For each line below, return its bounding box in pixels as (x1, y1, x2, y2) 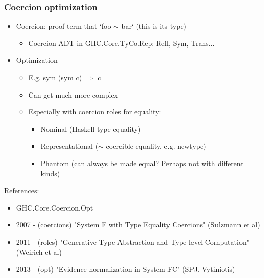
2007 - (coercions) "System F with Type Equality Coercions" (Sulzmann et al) (16, 219, 260, 230)
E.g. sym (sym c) (28, 72, 82, 82)
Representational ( (40, 141, 99, 151)
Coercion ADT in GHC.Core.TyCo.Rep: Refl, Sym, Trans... (28, 37, 215, 48)
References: (4, 185, 39, 196)
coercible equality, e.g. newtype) (106, 141, 206, 151)
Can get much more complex (28, 89, 118, 100)
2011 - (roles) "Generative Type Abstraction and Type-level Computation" (16, 236, 249, 247)
